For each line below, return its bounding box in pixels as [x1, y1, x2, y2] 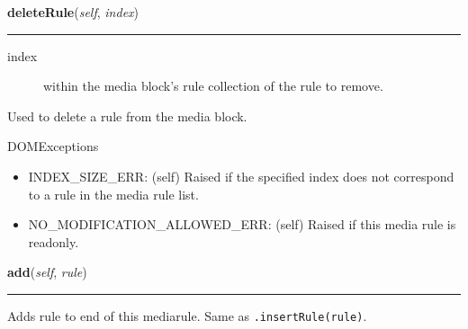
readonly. [28, 232, 79, 251]
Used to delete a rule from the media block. [7, 106, 247, 125]
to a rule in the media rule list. [28, 184, 199, 203]
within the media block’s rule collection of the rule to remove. [43, 76, 383, 95]
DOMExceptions [7, 137, 99, 156]
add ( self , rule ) [7, 262, 87, 281]
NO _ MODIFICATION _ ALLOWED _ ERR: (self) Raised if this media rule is [28, 215, 456, 234]
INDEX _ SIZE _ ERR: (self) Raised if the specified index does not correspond [28, 166, 454, 185]
